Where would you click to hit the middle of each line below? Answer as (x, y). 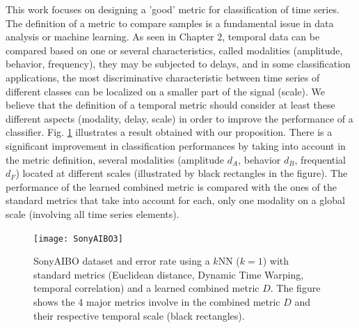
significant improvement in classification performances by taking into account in (176, 145)
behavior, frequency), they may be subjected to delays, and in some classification (178, 64)
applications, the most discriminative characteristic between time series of (163, 77)
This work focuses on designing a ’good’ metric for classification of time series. (173, 9)
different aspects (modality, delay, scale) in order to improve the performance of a (179, 118)
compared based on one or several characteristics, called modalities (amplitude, (174, 50)
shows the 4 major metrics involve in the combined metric (157, 301)
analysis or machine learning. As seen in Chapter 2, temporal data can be (163, 37)
